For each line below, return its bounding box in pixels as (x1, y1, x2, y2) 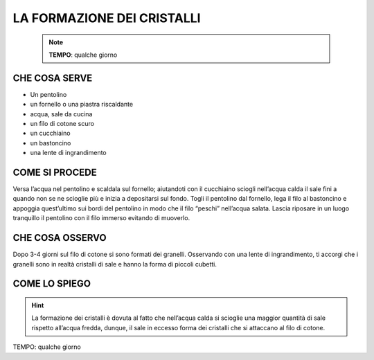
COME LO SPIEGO (12, 278, 91, 290)
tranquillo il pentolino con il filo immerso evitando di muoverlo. (12, 214, 190, 222)
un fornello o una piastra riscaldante (30, 100, 134, 109)
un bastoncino (30, 138, 71, 147)
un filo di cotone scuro (30, 120, 95, 128)
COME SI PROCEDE (12, 167, 97, 178)
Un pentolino (30, 90, 67, 98)
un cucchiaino (30, 129, 71, 138)
